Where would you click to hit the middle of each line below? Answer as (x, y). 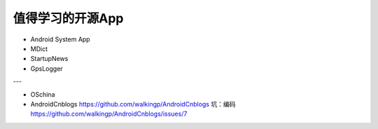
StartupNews (49, 59)
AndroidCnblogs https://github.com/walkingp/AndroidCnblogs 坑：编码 (133, 104)
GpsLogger (47, 68)
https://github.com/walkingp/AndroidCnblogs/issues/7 (109, 114)
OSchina (43, 94)
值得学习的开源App (68, 18)
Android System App (60, 39)
